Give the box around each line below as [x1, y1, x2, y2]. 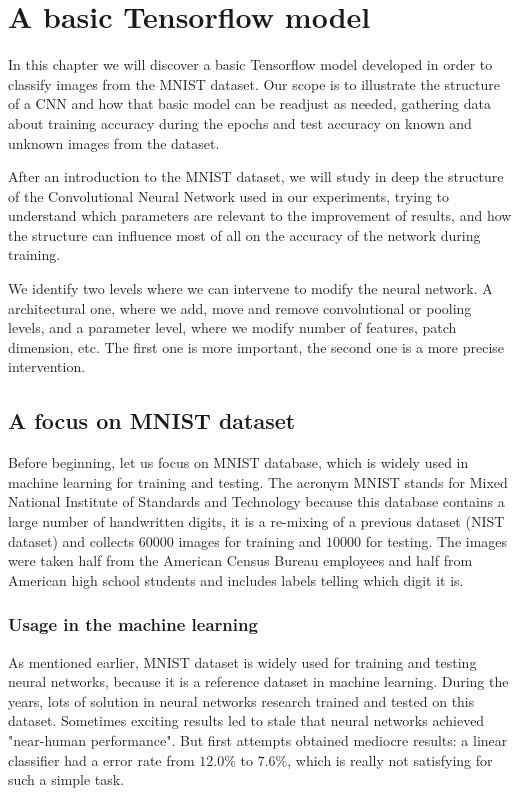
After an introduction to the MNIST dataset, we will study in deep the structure [8, 166, 504, 187]
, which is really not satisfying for [287, 749, 493, 770]
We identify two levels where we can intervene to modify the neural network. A [8, 278, 493, 299]
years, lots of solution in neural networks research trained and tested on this [8, 690, 475, 711]
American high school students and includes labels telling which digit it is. [8, 569, 464, 590]
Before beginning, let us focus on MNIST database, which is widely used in [8, 452, 469, 473]
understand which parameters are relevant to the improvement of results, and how [8, 205, 512, 226]
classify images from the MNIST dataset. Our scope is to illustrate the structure [8, 73, 500, 94]
